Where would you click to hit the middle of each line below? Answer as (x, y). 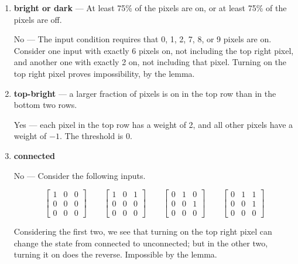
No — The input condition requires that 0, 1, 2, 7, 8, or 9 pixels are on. (143, 39)
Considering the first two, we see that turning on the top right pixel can (143, 231)
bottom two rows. (45, 105)
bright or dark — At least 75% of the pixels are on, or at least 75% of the (150, 8)
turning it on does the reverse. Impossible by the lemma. (115, 254)
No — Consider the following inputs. (80, 175)
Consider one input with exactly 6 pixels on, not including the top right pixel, (154, 50)
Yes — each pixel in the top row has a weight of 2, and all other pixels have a (153, 124)
